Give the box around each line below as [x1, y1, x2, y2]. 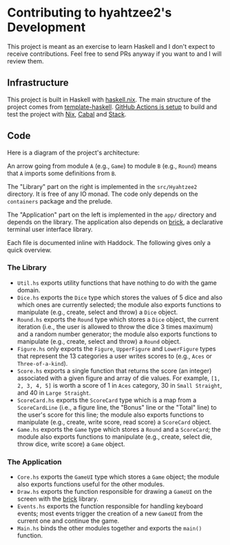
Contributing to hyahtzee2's [7, 5, 172, 21]
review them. [7, 57, 44, 65]
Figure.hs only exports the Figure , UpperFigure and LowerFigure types [17, 344, 216, 353]
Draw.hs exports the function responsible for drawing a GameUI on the [17, 488, 212, 496]
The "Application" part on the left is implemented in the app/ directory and [7, 210, 217, 219]
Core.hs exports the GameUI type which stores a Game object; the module [17, 473, 220, 481]
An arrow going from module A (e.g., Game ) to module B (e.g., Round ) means [7, 161, 217, 170]
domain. [17, 286, 41, 294]
